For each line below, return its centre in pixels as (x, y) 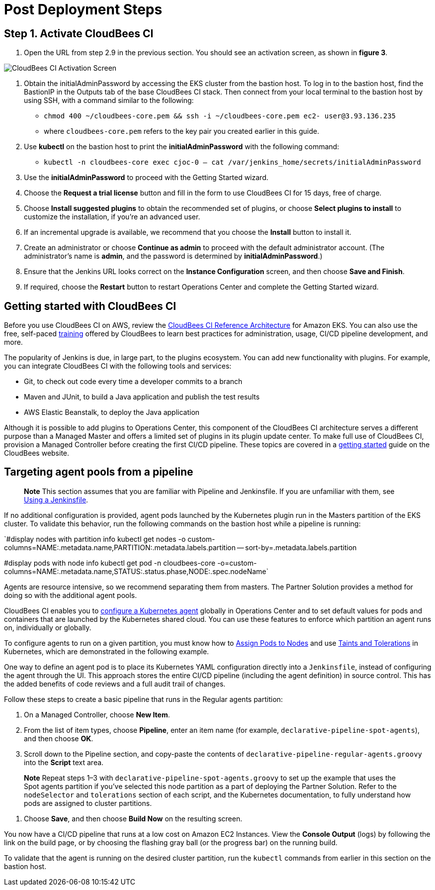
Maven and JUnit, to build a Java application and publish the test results (142, 397)
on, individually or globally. (48, 627)
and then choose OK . (59, 738)
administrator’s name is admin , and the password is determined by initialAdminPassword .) (173, 256)
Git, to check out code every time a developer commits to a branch (133, 382)
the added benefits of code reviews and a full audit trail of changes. (115, 684)
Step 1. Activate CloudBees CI (79, 33)
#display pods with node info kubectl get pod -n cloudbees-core (110, 563)
